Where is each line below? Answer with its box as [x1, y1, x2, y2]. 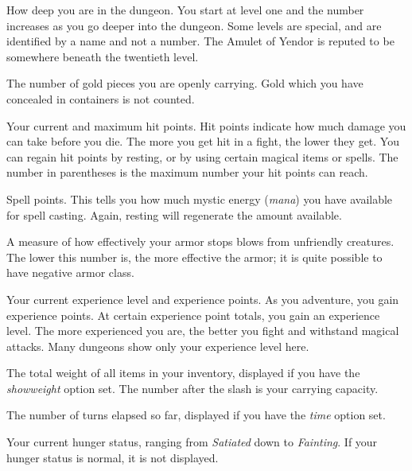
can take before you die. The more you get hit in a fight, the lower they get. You [6, 133, 399, 150]
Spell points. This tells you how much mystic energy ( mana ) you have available [6, 190, 393, 207]
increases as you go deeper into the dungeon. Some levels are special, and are [6, 17, 382, 33]
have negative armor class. [6, 264, 134, 281]
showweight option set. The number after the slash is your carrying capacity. [6, 380, 379, 396]
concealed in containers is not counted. [6, 90, 195, 107]
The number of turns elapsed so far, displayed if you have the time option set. [6, 407, 386, 423]
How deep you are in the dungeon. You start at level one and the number [6, 2, 364, 18]
